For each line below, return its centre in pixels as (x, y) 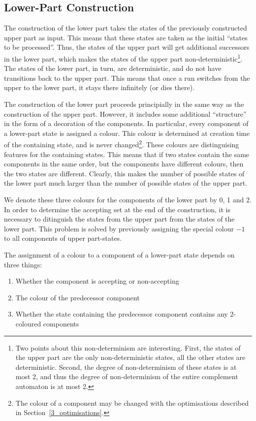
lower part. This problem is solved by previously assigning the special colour (119, 228)
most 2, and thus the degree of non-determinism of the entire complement (127, 376)
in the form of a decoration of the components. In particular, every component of (126, 123)
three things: (23, 264)
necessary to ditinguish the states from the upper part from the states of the (119, 219)
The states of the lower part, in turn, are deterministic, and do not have (113, 68)
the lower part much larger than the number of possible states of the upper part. (126, 183)
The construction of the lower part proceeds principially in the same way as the (124, 104)
